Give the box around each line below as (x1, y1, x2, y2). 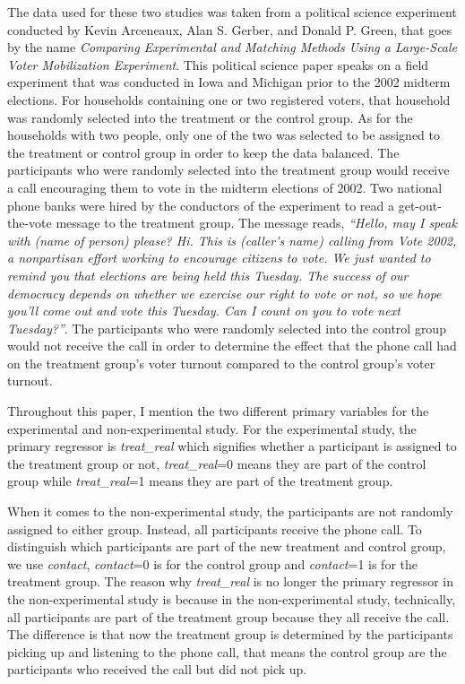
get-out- (398, 195, 442, 214)
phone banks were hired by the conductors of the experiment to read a (7, 195, 395, 214)
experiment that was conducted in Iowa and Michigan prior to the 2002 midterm (7, 73, 451, 91)
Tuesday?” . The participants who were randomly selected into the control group (7, 318, 446, 337)
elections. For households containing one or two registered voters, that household (7, 90, 451, 108)
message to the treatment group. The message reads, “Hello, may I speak (56, 213, 457, 232)
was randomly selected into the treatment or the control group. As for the (7, 108, 413, 126)
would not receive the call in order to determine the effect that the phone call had (7, 336, 457, 355)
